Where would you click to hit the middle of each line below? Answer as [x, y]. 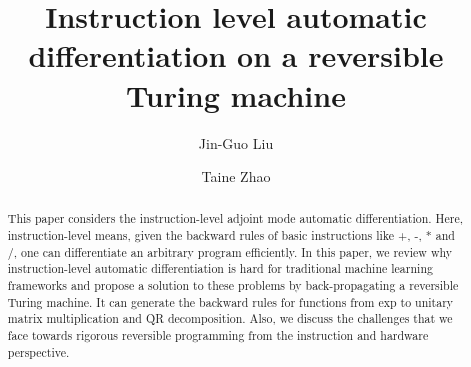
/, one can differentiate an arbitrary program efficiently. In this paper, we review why [230, 251]
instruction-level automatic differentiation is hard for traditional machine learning [220, 268]
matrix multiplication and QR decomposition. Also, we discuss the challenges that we [230, 318]
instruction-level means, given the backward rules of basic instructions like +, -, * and [231, 235]
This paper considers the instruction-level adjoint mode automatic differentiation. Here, [235, 218]
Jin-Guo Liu [236, 142]
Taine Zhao [236, 176]
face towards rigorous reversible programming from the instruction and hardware [218, 335]
